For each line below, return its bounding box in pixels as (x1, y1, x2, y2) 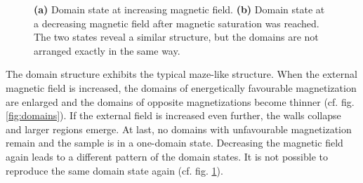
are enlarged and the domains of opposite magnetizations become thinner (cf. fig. (6, 94, 355, 109)
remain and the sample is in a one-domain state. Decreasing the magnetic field (6, 135, 343, 150)
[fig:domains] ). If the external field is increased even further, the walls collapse (6, 108, 341, 123)
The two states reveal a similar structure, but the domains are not (34, 29, 319, 44)
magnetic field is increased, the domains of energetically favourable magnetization (6, 80, 357, 95)
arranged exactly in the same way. (34, 43, 180, 57)
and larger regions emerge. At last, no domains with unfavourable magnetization (6, 121, 352, 136)
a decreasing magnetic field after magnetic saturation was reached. (34, 15, 319, 30)
